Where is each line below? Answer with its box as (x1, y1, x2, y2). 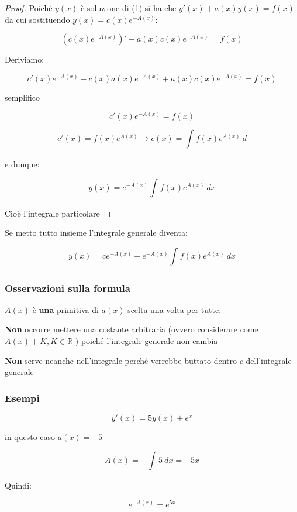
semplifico (5, 91, 40, 103)
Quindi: (5, 479, 32, 492)
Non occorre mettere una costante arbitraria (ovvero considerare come (5, 323, 258, 335)
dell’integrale (246, 354, 292, 366)
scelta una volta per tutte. (127, 303, 222, 315)
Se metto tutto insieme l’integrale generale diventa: (5, 226, 188, 239)
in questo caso (5, 430, 56, 442)
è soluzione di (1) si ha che (81, 2, 177, 13)
